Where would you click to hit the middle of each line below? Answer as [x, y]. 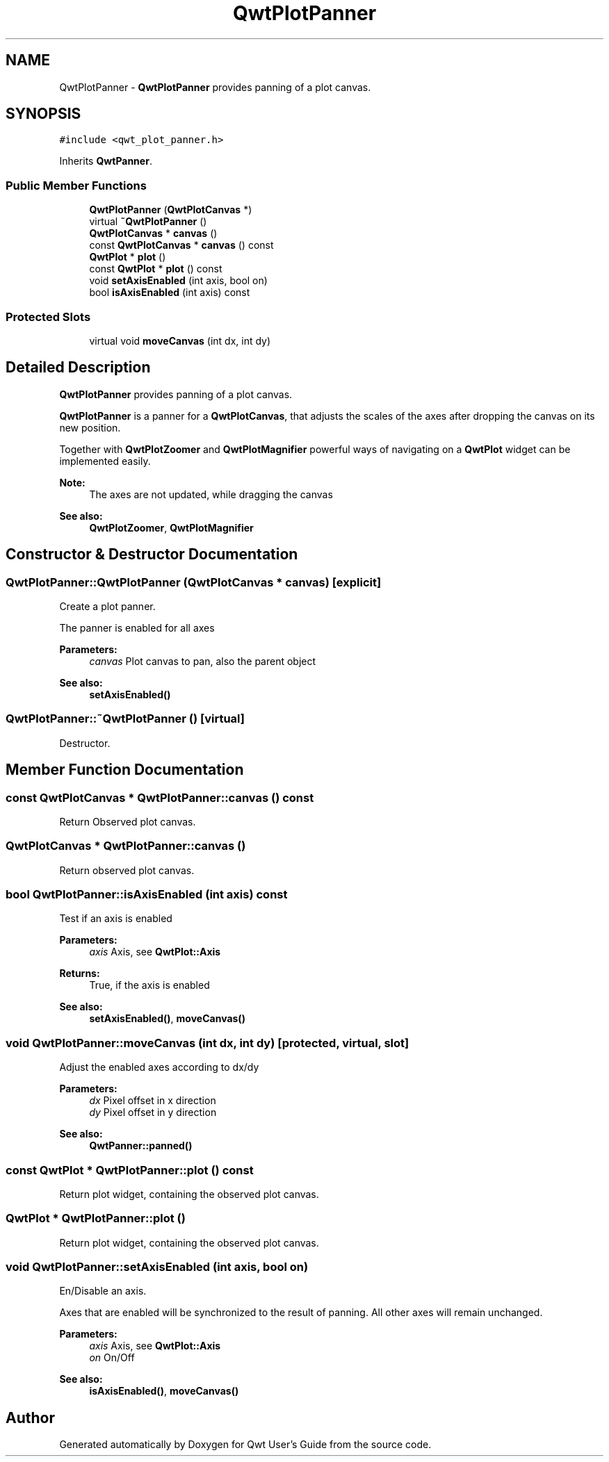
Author [30, 1418]
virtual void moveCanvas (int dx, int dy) [180, 340]
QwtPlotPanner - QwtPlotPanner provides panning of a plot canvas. [215, 87]
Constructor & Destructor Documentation [152, 555]
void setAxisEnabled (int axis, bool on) [178, 281]
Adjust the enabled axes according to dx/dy [159, 1067]
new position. [90, 427]
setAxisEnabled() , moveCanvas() [167, 1019]
